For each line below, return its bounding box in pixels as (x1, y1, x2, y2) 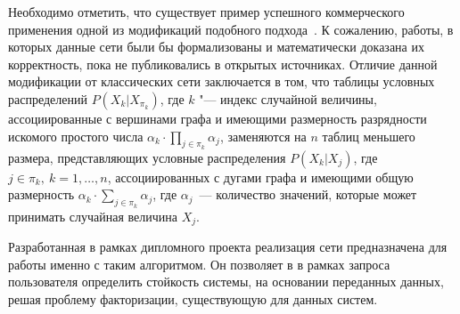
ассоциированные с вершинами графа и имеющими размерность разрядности (8, 109, 427, 127)
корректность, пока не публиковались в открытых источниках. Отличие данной (8, 54, 438, 73)
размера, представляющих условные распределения (8, 148, 286, 166)
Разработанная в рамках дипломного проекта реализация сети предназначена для (8, 238, 448, 256)
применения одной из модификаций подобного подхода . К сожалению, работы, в (8, 20, 454, 38)
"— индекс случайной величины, (199, 89, 377, 108)
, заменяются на (219, 126, 307, 145)
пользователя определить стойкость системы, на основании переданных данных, (8, 272, 444, 291)
